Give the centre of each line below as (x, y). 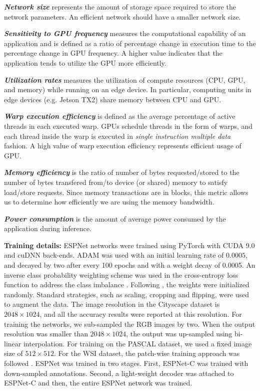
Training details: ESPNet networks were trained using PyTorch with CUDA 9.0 (129, 245)
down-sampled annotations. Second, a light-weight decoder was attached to (119, 373)
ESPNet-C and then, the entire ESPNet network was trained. (98, 383)
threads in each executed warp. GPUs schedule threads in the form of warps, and (128, 126)
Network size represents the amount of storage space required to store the (120, 7)
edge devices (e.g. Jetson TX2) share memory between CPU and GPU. (113, 99)
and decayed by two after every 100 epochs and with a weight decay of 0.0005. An (130, 265)
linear (13, 343)
